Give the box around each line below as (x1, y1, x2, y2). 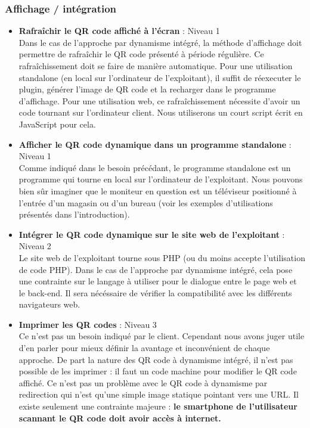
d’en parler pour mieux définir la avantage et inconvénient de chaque (18, 342, 270, 354)
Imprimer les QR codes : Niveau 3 (18, 318, 157, 330)
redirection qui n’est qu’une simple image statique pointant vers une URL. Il (18, 388, 299, 401)
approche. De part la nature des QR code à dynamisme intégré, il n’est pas (18, 353, 293, 365)
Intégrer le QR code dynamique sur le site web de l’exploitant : (18, 228, 285, 240)
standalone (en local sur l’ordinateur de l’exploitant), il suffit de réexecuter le (18, 71, 301, 83)
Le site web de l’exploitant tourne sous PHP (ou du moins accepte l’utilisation (18, 251, 305, 263)
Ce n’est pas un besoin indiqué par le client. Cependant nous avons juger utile (18, 330, 305, 342)
